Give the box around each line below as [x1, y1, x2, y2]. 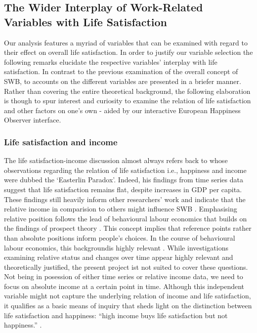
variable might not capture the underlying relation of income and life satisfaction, [4, 291, 251, 301]
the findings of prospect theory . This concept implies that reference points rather [4, 223, 252, 233]
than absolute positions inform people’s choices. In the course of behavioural [4, 232, 235, 243]
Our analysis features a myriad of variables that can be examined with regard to [4, 37, 248, 47]
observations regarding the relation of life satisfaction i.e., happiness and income [4, 165, 247, 175]
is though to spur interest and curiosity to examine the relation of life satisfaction [4, 95, 251, 106]
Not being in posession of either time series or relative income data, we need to [4, 271, 243, 282]
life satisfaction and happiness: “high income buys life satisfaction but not [4, 310, 228, 320]
